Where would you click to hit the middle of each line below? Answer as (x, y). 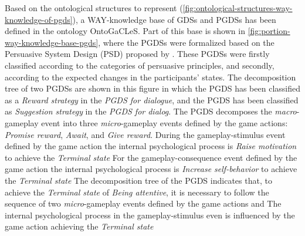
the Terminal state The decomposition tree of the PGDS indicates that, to (138, 180)
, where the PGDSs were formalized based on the (186, 42)
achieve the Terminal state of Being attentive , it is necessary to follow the (137, 192)
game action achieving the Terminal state (79, 226)
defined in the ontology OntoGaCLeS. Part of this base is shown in (125, 31)
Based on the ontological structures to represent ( (94, 8)
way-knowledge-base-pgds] (52, 42)
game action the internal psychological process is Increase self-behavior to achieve (151, 169)
